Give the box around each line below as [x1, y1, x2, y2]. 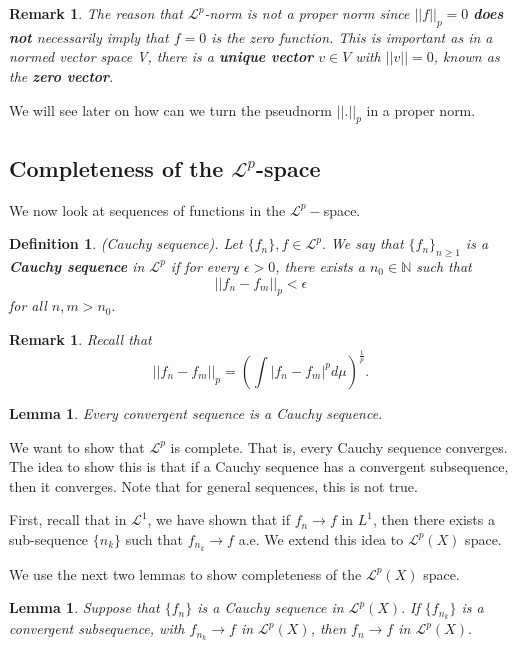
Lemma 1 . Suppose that [9, 597, 160, 618]
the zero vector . [9, 65, 114, 86]
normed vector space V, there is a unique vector [9, 46, 314, 67]
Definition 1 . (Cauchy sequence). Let [9, 233, 243, 254]
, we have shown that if [147, 509, 290, 530]
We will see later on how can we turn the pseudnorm [9, 99, 333, 120]
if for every [170, 255, 239, 276]
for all [9, 295, 47, 316]
